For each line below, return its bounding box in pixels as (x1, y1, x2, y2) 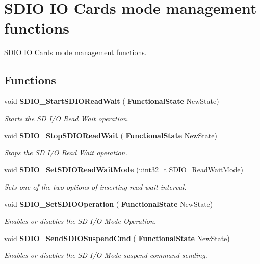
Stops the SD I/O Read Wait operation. (4, 147, 127, 157)
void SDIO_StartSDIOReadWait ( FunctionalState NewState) (4, 96, 219, 107)
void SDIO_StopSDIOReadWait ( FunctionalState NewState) (4, 130, 217, 141)
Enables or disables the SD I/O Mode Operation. (4, 216, 157, 226)
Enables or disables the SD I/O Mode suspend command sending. (4, 250, 207, 260)
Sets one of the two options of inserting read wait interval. (4, 181, 187, 192)
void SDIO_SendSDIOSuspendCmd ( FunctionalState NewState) (4, 232, 230, 243)
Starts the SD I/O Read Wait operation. (4, 113, 129, 123)
